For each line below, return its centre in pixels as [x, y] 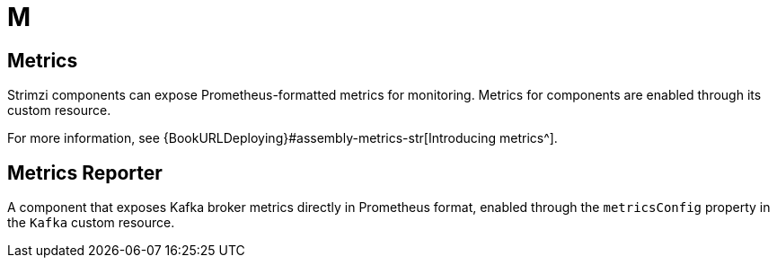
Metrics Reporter [85, 172]
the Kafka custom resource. [91, 223]
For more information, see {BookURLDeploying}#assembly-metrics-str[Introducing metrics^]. [283, 138]
